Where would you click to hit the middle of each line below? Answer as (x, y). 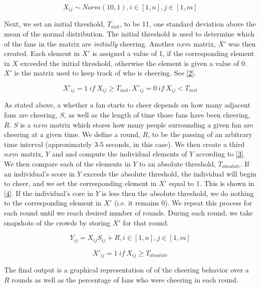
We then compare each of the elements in (67, 164)
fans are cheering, (31, 115)
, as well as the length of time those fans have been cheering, (157, 115)
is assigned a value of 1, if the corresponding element (173, 53)
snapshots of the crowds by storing (57, 222)
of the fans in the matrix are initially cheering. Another (89, 43)
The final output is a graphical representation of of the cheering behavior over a (126, 270)
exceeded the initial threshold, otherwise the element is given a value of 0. (134, 63)
